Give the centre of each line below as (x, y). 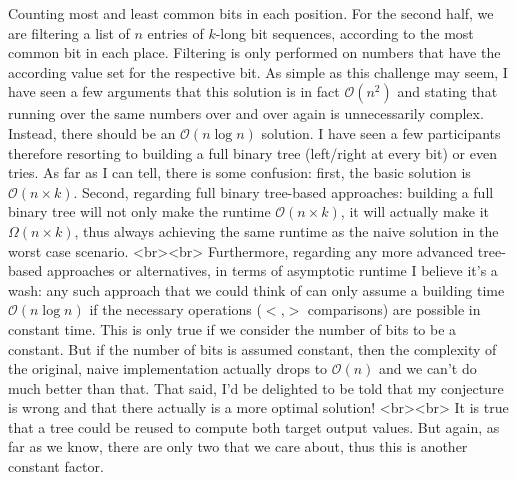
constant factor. (56, 466)
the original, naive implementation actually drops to (168, 368)
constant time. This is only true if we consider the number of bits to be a (232, 328)
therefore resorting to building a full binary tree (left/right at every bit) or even (252, 152)
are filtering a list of (69, 32)
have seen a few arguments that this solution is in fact (174, 91)
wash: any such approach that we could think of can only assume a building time (256, 289)
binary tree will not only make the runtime (139, 211)
